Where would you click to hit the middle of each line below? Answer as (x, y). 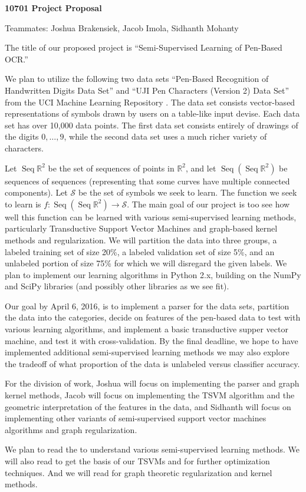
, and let (201, 168)
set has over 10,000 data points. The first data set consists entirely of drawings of (152, 125)
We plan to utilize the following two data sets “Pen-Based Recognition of (137, 79)
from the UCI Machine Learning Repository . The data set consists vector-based (150, 102)
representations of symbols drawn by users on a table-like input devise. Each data (152, 113)
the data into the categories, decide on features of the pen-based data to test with (153, 317)
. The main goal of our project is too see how (208, 204)
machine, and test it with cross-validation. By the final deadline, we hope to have (152, 340)
